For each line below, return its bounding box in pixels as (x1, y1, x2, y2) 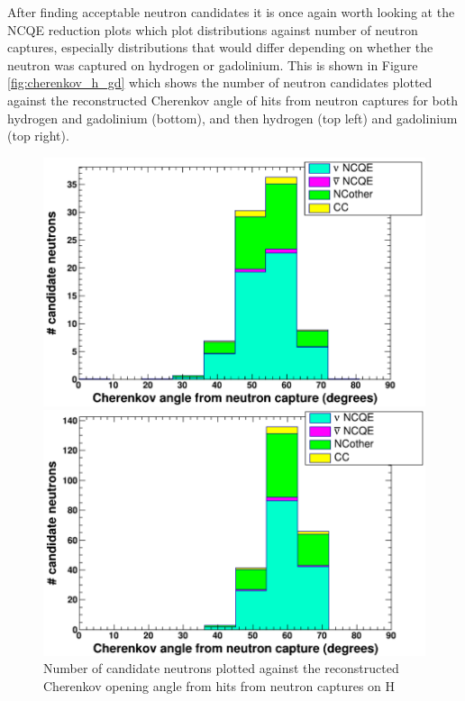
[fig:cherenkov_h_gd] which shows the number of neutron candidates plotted (7, 73, 433, 92)
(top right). (7, 126, 69, 145)
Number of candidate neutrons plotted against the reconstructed (43, 659, 399, 678)
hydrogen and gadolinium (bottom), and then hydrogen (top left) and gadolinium (7, 108, 458, 127)
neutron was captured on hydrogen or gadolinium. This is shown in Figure (7, 55, 418, 74)
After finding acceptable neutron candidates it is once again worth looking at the (7, 3, 455, 21)
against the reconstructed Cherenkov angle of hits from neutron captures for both (7, 90, 458, 109)
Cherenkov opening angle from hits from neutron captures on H (43, 677, 396, 696)
